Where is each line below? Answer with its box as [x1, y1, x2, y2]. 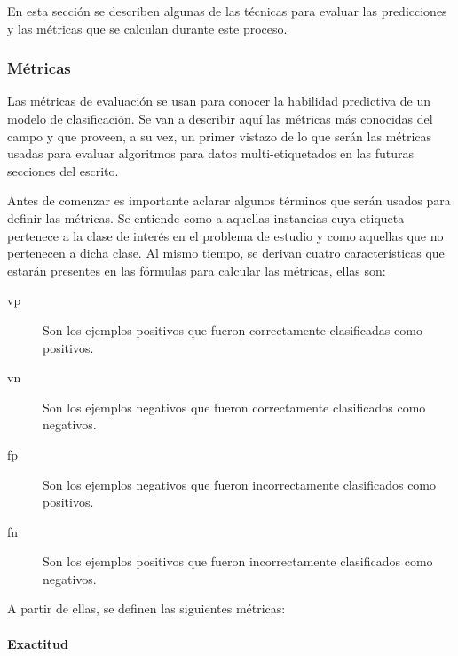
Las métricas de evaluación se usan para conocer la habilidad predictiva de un [7, 92, 431, 110]
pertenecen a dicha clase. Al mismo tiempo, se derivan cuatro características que [7, 244, 445, 262]
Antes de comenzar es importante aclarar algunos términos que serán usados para [7, 191, 451, 210]
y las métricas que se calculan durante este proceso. [7, 19, 288, 37]
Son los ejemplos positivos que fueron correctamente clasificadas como [43, 320, 422, 339]
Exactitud [7, 634, 68, 652]
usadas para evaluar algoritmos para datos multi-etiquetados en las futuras [7, 144, 415, 163]
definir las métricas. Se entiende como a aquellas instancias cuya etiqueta [7, 208, 405, 227]
